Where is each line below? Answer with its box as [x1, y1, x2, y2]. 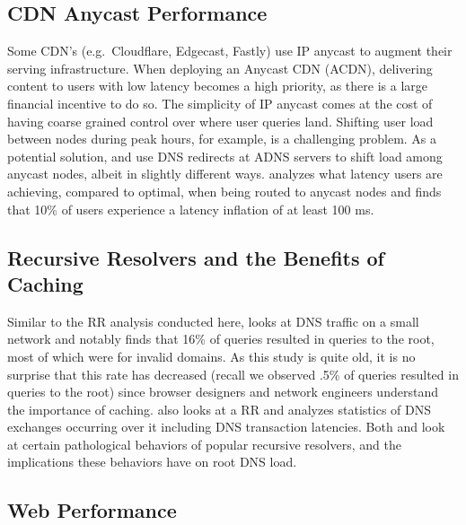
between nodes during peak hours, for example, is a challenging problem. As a [7, 129, 437, 148]
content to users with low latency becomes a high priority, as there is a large [7, 76, 427, 95]
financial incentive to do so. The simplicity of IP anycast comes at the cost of [7, 93, 433, 112]
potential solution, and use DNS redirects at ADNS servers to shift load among [7, 146, 443, 165]
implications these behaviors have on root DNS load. [7, 452, 297, 471]
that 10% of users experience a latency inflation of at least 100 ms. [7, 199, 374, 218]
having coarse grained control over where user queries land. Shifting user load [7, 111, 434, 130]
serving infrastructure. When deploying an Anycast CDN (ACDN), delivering [7, 58, 433, 77]
